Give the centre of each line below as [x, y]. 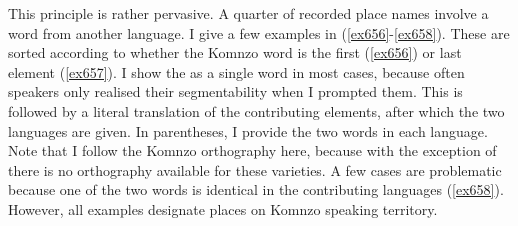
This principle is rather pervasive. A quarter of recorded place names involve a [248, 13]
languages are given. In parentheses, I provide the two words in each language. [248, 130]
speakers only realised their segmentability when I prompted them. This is [235, 91]
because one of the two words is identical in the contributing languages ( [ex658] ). [256, 189]
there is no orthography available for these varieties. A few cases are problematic [255, 169]
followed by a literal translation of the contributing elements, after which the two [256, 110]
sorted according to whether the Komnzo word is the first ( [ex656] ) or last [235, 52]
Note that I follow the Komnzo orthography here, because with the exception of [252, 150]
